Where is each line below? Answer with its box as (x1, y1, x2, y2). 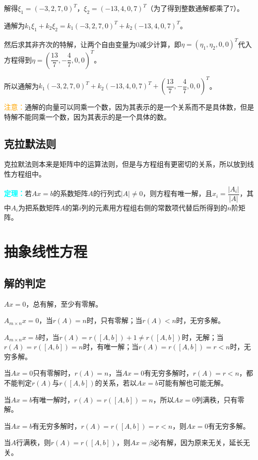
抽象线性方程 (4, 241, 88, 262)
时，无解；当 (182, 331, 224, 342)
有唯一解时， (32, 394, 74, 404)
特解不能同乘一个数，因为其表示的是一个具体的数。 (4, 111, 171, 122)
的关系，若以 (95, 378, 137, 388)
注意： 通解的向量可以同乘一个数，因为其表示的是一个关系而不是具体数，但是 (4, 102, 254, 112)
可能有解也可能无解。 (158, 378, 228, 388)
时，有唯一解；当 (83, 341, 139, 352)
